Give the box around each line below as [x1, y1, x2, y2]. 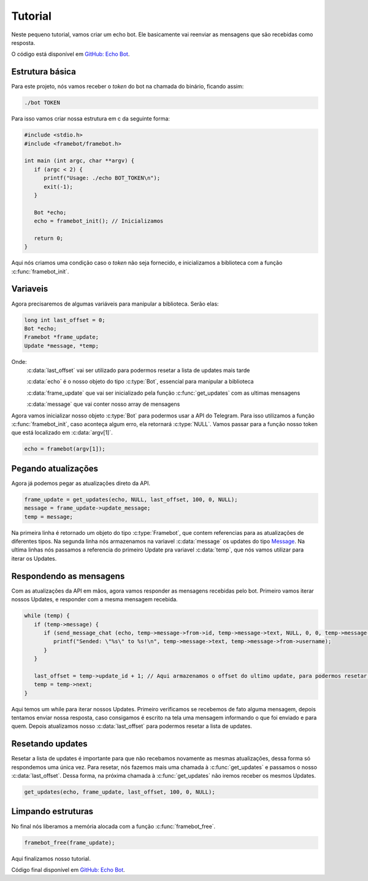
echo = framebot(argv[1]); [24, 446, 105, 452]
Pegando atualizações [11, 463, 98, 473]
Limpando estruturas [11, 806, 94, 817]
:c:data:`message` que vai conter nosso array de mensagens [26, 400, 180, 408]
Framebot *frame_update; [24, 334, 99, 341]
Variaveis [11, 283, 48, 294]
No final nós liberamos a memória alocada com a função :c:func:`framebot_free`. [11, 823, 216, 830]
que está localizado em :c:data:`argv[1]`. [11, 429, 113, 437]
